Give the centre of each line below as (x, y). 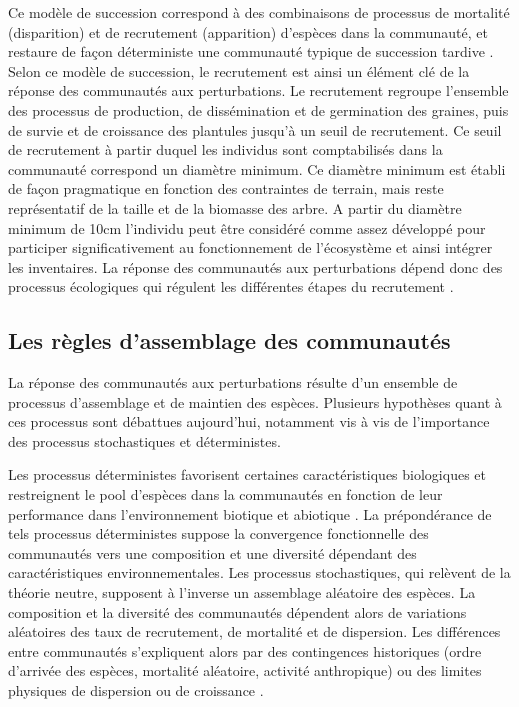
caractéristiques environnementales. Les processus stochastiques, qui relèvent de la (259, 572)
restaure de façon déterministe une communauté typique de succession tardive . (251, 51)
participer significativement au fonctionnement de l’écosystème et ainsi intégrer (250, 247)
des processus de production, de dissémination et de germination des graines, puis (258, 109)
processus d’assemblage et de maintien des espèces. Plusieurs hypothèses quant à (255, 401)
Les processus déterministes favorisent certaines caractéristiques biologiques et (247, 474)
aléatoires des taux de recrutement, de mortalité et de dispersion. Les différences (254, 631)
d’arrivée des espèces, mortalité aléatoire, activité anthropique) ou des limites (245, 670)
